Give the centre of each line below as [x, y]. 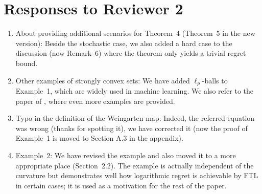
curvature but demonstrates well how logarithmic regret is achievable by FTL [137, 175]
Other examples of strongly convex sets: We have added [103, 80]
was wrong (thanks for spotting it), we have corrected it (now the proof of [132, 128]
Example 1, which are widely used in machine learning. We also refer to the [135, 90]
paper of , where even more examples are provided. [95, 101]
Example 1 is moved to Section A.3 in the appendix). [99, 138]
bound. [27, 63]
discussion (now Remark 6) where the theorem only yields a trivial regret [131, 53]
